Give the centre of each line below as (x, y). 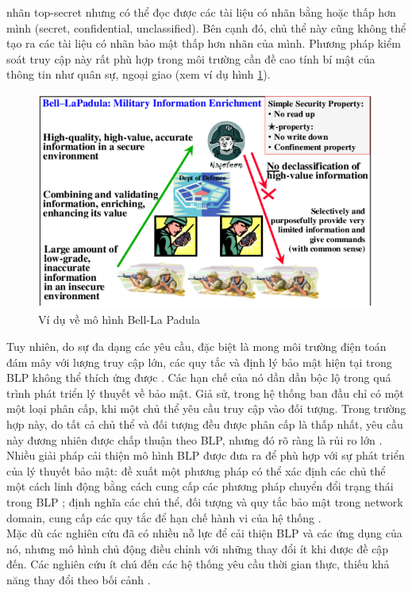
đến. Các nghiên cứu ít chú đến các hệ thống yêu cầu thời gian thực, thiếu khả (198, 564)
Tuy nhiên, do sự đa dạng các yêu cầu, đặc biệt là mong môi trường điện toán (196, 347)
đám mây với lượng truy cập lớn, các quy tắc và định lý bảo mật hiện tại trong (199, 362)
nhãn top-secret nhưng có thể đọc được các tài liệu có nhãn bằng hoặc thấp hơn (201, 12)
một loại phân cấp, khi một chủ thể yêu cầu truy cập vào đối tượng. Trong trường (206, 408)
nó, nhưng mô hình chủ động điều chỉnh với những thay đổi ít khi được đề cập (198, 548)
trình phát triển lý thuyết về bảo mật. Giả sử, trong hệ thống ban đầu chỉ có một (205, 393)
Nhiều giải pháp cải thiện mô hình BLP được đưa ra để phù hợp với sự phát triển (206, 455)
